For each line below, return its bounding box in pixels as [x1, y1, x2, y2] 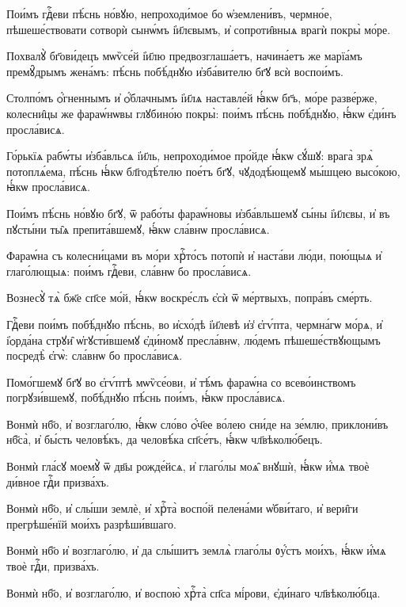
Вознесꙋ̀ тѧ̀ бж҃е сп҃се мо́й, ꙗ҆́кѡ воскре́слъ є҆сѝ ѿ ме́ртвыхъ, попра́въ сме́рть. [6, 289, 373, 306]
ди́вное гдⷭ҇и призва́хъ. [6, 473, 109, 490]
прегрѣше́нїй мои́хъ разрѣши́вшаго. [6, 515, 176, 532]
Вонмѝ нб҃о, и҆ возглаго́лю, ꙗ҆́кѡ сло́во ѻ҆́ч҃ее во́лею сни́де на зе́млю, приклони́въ [6, 415, 389, 432]
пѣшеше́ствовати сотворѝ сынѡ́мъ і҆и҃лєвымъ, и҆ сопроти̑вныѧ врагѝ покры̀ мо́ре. [6, 21, 391, 37]
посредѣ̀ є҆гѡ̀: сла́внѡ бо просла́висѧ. [6, 347, 183, 364]
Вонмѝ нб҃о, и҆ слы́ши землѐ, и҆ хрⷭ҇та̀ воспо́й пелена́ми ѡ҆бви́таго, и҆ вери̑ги [6, 500, 359, 517]
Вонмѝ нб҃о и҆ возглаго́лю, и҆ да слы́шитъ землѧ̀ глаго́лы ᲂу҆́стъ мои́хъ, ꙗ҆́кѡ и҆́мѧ [6, 542, 386, 559]
